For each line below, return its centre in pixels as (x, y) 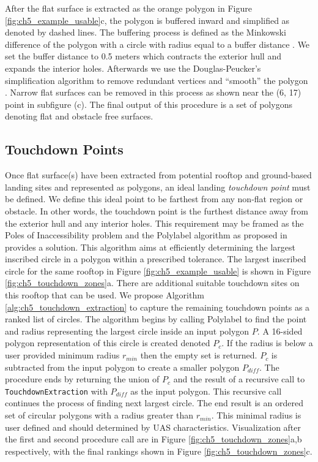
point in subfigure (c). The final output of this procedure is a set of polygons (149, 104)
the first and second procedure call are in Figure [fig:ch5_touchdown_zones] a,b (153, 439)
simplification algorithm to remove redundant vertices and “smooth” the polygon (157, 80)
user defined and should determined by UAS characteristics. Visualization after (153, 427)
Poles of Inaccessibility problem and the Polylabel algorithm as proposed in (146, 235)
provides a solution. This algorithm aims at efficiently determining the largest (150, 247)
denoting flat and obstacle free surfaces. (79, 116)
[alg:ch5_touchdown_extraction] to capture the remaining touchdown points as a (157, 307)
